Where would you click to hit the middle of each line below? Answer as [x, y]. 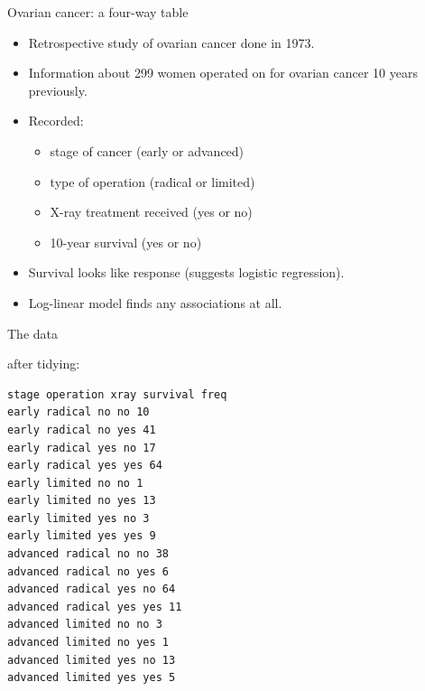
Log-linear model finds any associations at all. [155, 302]
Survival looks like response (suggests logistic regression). [186, 272]
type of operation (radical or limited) [152, 181]
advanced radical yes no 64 [92, 589]
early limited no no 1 [75, 483]
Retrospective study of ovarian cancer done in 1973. [171, 42]
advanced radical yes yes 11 [95, 607]
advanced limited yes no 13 [92, 660]
